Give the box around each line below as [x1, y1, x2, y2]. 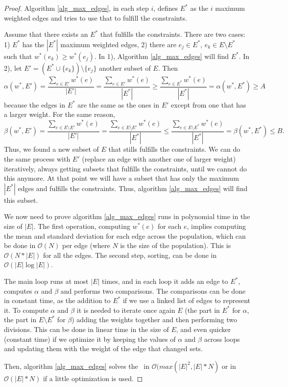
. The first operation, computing [33, 221, 130, 231]
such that [4, 51, 32, 61]
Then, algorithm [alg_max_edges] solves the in [4, 360, 149, 371]
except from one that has [171, 99, 246, 110]
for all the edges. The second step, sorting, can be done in [43, 249, 217, 260]
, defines [153, 3, 178, 13]
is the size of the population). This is [120, 240, 231, 250]
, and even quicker [176, 324, 231, 334]
